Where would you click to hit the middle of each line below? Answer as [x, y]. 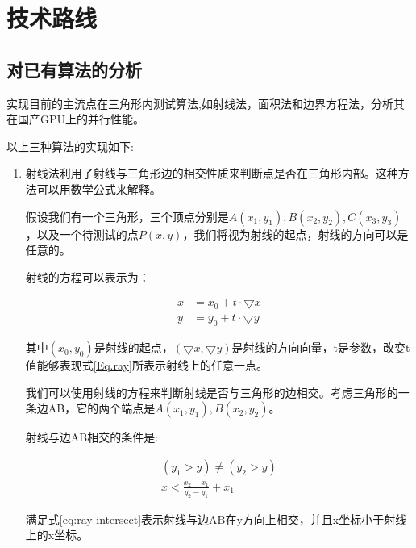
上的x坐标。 [57, 535]
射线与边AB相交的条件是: [92, 437]
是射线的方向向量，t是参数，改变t [321, 347]
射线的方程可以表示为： [87, 276]
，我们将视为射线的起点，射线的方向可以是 [295, 234]
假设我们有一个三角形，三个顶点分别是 [127, 216]
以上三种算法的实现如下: [70, 146]
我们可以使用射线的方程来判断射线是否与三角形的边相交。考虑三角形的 [212, 392]
